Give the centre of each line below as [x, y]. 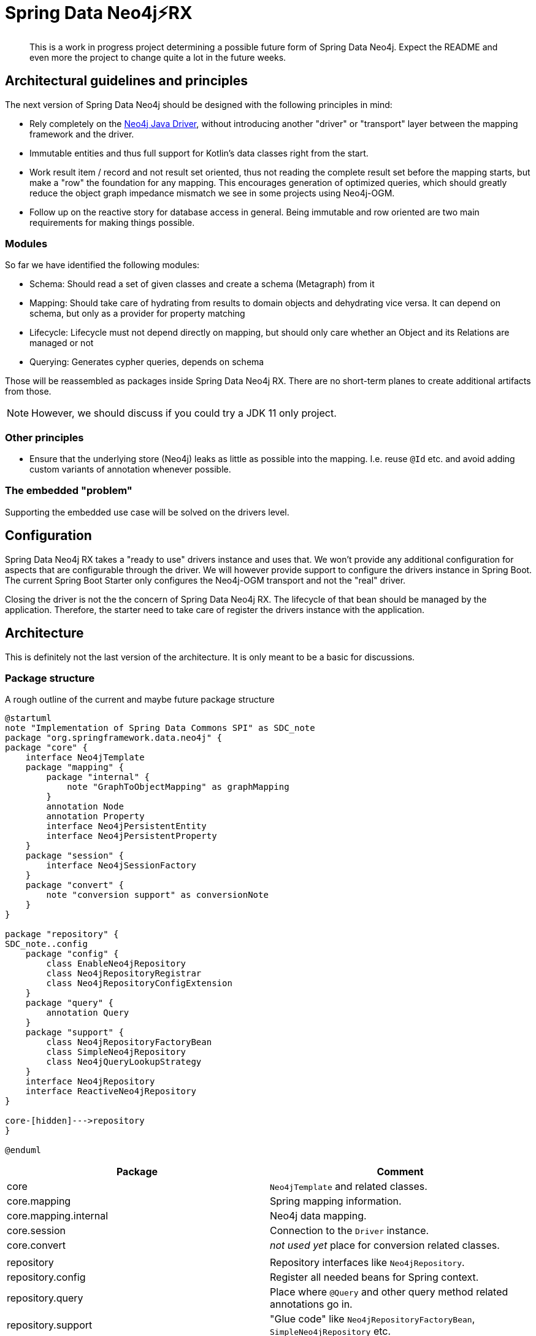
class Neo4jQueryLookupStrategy [124, 1062]
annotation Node [85, 807]
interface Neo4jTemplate [85, 758]
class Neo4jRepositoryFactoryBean [129, 1042]
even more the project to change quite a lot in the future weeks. [158, 57]
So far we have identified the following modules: [102, 265]
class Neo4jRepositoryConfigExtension [139, 983]
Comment [400, 1172]
